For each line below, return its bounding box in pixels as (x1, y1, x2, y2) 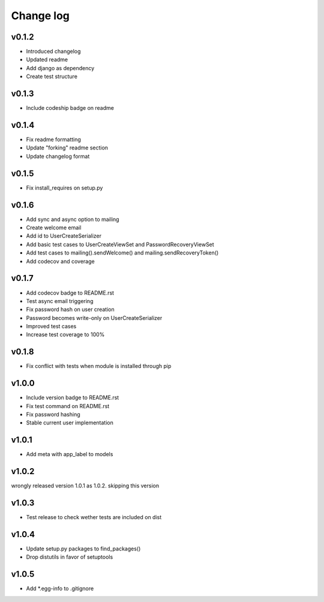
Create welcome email (26, 224, 82, 231)
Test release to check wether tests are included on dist (26, 514, 162, 521)
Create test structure (26, 73, 78, 80)
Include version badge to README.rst (26, 394, 119, 402)
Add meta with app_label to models (26, 451, 113, 458)
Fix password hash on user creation (26, 306, 115, 313)
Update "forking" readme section (26, 144, 108, 151)
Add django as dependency (26, 64, 95, 71)
